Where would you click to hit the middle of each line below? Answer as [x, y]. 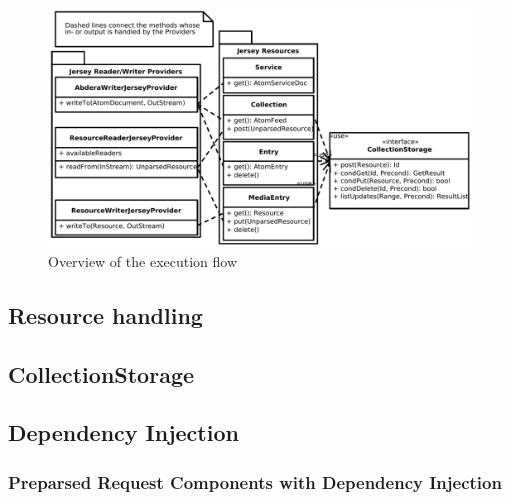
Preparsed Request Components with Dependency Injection [255, 481]
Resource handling [105, 314]
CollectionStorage [101, 373]
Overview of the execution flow [143, 260]
